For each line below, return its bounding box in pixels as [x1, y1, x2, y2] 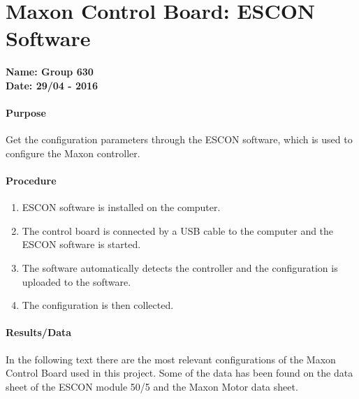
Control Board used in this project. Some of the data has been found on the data [6, 365, 353, 380]
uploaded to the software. [22, 274, 131, 289]
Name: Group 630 [6, 64, 94, 79]
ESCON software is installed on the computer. [22, 200, 221, 215]
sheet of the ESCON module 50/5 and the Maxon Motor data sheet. [6, 379, 298, 393]
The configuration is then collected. [22, 298, 174, 312]
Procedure [6, 173, 57, 188]
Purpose [6, 106, 46, 120]
